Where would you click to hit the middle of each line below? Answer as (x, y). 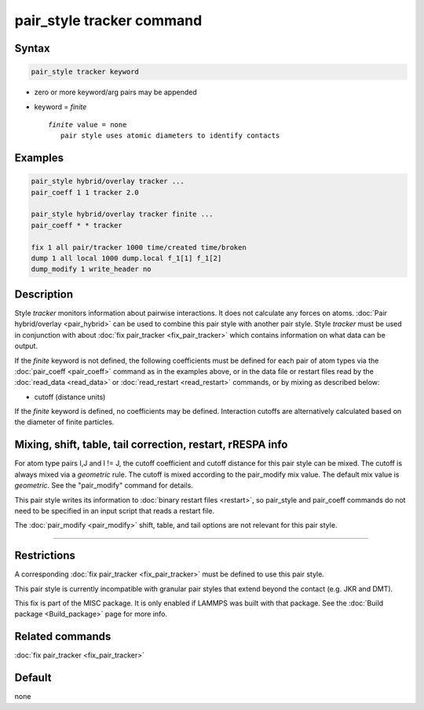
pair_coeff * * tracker (77, 225)
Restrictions (45, 556)
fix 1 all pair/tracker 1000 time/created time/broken (139, 247)
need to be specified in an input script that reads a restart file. (115, 511)
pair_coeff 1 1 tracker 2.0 (85, 192)
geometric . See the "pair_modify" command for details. (104, 485)
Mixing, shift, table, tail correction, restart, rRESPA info (151, 445)
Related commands (63, 637)
